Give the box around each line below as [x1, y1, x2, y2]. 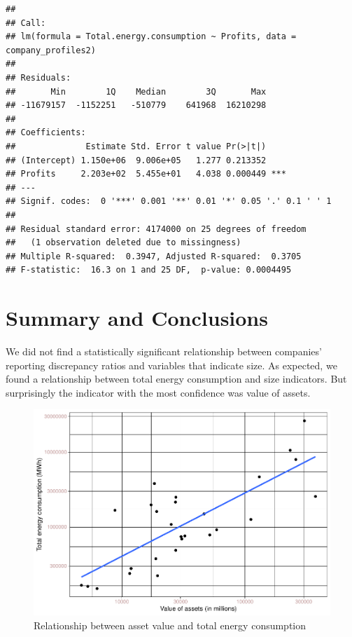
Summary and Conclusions [6, 303, 268, 332]
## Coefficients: [6, 128, 86, 138]
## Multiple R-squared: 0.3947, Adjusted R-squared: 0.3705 [6, 251, 302, 261]
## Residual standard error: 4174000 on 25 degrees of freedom [6, 224, 307, 234]
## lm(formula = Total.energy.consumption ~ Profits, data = [6, 32, 297, 42]
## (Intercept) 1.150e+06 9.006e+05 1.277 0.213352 [6, 155, 267, 165]
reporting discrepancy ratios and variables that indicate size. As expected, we [6, 357, 337, 372]
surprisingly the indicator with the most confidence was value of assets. [6, 385, 311, 399]
